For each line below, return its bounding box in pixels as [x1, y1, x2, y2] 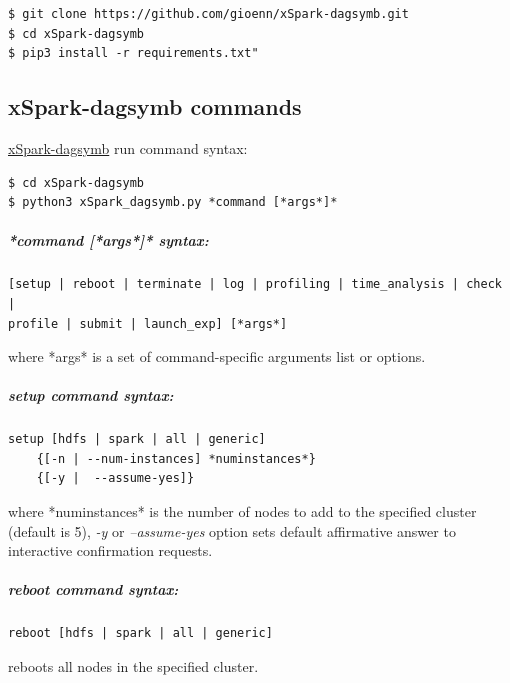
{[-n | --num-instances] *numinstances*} [36, 451, 316, 466]
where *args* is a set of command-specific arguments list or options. [8, 346, 426, 367]
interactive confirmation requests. [8, 540, 213, 561]
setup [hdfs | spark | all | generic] [8, 432, 266, 447]
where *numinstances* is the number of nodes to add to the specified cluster [8, 501, 477, 522]
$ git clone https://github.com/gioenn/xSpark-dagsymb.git [8, 7, 409, 21]
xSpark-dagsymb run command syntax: [8, 137, 248, 158]
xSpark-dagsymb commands [8, 91, 302, 122]
